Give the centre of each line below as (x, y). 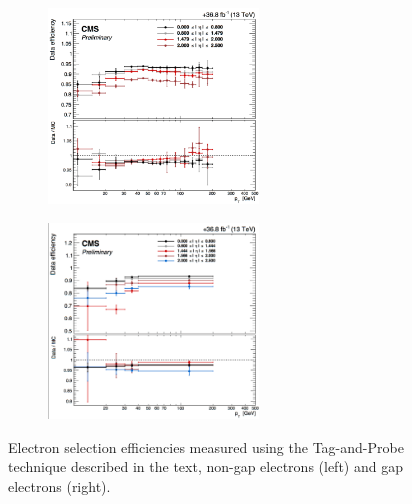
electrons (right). (59, 485)
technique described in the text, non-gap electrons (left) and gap (205, 466)
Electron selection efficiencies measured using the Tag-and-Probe (206, 446)
